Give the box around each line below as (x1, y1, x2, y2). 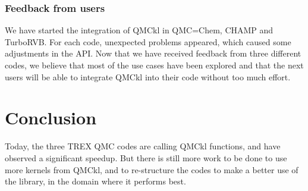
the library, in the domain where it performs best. (5, 175, 186, 187)
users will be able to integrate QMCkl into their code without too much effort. (5, 70, 291, 83)
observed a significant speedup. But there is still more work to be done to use (5, 151, 287, 164)
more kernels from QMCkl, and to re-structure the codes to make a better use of (5, 163, 298, 176)
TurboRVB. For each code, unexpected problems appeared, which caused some (5, 35, 291, 48)
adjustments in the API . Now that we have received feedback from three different (5, 47, 301, 60)
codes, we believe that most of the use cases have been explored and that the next (5, 59, 304, 71)
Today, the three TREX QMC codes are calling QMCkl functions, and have (5, 140, 281, 152)
